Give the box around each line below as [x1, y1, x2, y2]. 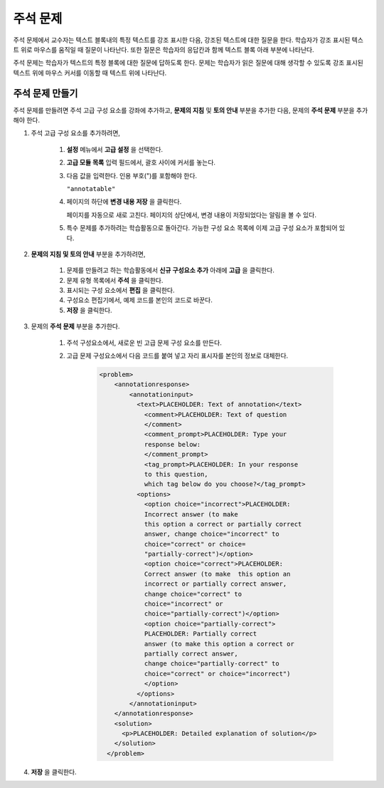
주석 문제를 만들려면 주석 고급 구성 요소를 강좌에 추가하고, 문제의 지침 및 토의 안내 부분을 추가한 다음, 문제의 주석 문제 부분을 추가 [13, 105, 368, 114]
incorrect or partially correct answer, [144, 580, 287, 588]
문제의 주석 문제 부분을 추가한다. [31, 322, 120, 331]
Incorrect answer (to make [144, 510, 238, 518]
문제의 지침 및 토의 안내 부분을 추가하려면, [31, 249, 146, 258]
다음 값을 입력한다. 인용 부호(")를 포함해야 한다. [66, 171, 198, 180]
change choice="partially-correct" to [144, 660, 280, 668]
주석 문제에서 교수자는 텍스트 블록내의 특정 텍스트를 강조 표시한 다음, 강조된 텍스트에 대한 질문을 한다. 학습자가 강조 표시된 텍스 [13, 36, 364, 44]
